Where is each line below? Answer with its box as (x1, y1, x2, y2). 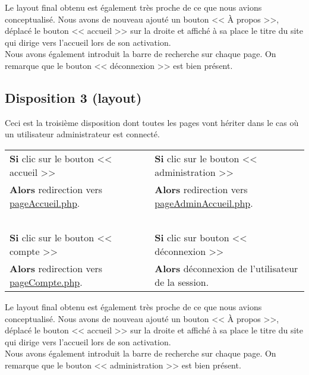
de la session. (154, 275, 209, 289)
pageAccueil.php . (10, 196, 80, 210)
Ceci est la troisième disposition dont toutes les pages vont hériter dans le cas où (5, 116, 299, 128)
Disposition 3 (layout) (5, 88, 142, 106)
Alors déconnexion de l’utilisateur (154, 261, 298, 275)
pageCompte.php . (10, 275, 83, 289)
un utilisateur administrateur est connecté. (5, 128, 160, 140)
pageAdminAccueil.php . (154, 196, 253, 210)
